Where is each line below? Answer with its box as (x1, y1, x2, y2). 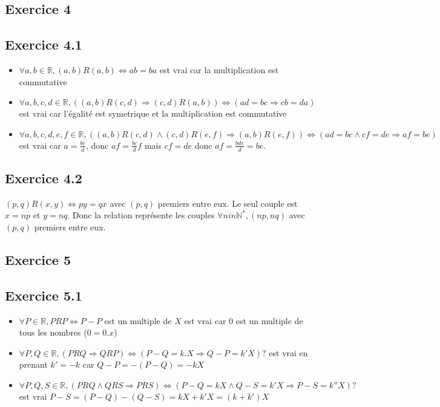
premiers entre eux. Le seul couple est (157, 197, 298, 209)
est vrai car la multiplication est (159, 63, 279, 76)
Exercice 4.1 (5, 35, 82, 54)
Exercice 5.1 (5, 285, 82, 304)
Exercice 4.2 (5, 168, 82, 187)
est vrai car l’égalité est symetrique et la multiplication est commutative (19, 107, 287, 120)
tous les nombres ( (19, 326, 87, 339)
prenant (19, 358, 48, 371)
